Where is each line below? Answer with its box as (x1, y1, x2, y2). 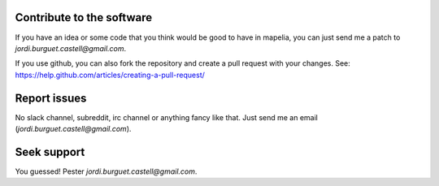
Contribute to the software (15, 11, 153, 24)
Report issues (15, 91, 87, 105)
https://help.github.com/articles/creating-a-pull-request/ (15, 70, 205, 80)
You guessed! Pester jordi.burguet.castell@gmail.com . (15, 167, 198, 176)
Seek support (15, 145, 85, 158)
